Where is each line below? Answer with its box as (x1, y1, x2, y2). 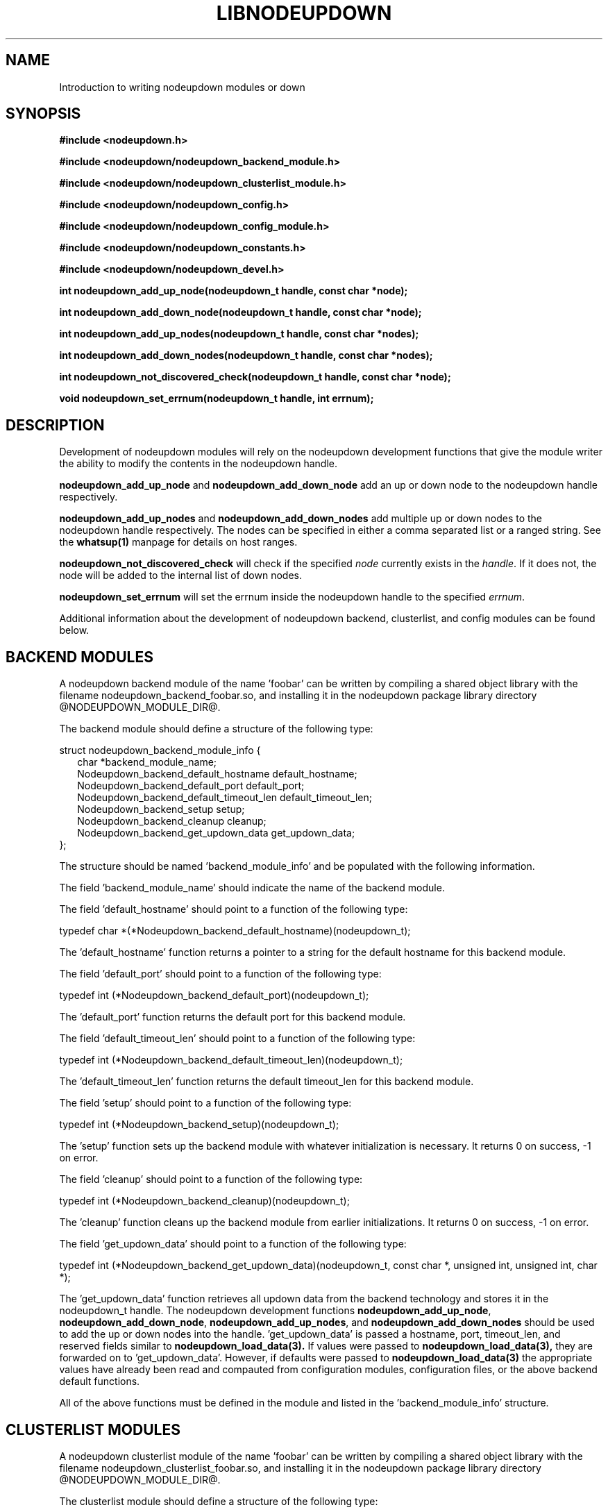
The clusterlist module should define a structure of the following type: (59, 1495, 378, 1507)
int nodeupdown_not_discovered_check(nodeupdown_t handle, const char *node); (59, 371, 451, 383)
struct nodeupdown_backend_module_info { (59, 744, 261, 757)
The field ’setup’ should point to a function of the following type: (59, 1097, 352, 1109)
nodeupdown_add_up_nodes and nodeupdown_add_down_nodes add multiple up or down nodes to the (59, 512, 543, 525)
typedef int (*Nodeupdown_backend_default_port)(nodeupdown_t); (59, 989, 369, 1002)
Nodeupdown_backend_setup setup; (77, 803, 245, 816)
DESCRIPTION (6, 416, 105, 434)
